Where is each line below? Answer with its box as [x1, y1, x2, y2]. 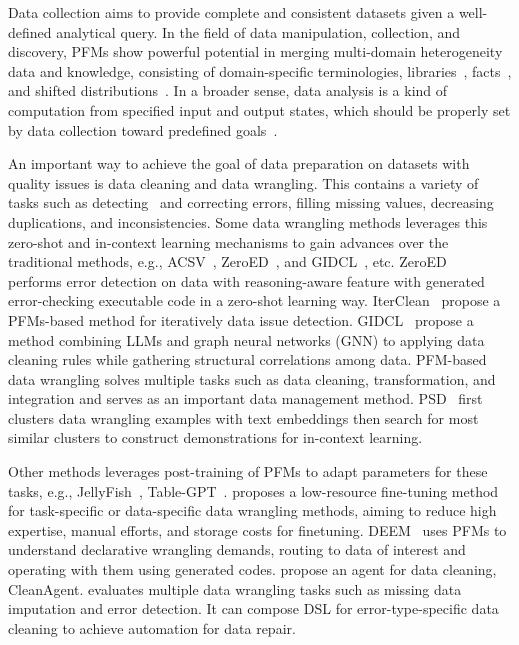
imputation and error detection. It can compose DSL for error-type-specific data [8, 598, 499, 619]
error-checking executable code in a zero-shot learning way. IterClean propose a [8, 290, 501, 311]
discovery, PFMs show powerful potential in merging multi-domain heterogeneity [8, 41, 503, 62]
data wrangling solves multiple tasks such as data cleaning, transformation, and [8, 368, 496, 389]
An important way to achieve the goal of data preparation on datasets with [8, 153, 470, 174]
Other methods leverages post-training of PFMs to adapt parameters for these [8, 461, 488, 482]
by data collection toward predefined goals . [8, 119, 278, 140]
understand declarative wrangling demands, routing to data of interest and [8, 539, 466, 560]
